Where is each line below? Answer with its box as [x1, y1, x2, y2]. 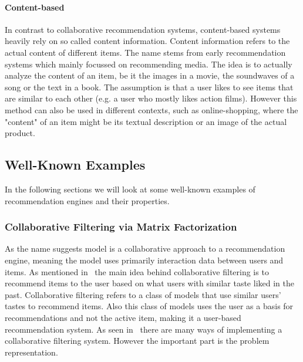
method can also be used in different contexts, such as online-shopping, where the [5, 103, 298, 116]
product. [5, 127, 35, 139]
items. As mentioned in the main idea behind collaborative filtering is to [5, 265, 269, 278]
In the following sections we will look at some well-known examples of [5, 182, 255, 195]
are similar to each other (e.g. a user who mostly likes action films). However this [5, 92, 297, 104]
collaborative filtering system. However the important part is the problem [5, 334, 270, 347]
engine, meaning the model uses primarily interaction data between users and [5, 253, 284, 266]
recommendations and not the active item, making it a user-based [5, 311, 241, 323]
